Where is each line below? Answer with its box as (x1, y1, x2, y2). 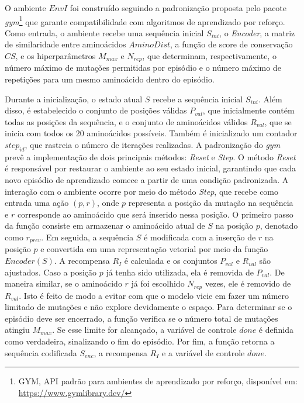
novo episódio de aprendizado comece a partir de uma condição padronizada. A (5, 174, 289, 186)
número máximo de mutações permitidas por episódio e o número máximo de (5, 61, 281, 74)
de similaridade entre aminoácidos (5, 38, 126, 50)
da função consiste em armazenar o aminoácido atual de (5, 219, 205, 232)
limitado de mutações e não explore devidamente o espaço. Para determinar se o (5, 301, 292, 313)
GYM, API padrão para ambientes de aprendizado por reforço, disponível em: (18, 375, 298, 387)
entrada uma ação (5, 197, 69, 209)
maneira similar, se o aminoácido (5, 277, 122, 290)
